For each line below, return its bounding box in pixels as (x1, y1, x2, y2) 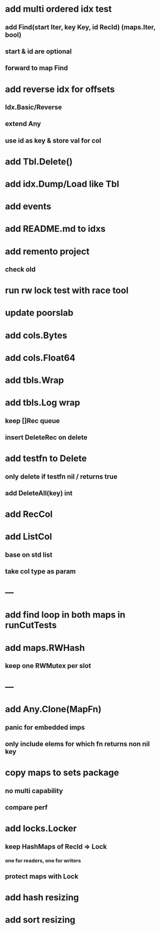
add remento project (5, 246, 90, 257)
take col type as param (5, 568, 76, 576)
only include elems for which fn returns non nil (5, 740, 150, 749)
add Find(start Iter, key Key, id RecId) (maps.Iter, (5, 23, 156, 31)
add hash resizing (5, 892, 79, 903)
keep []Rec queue (5, 416, 60, 425)
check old (5, 265, 36, 274)
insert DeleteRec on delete (5, 433, 88, 441)
